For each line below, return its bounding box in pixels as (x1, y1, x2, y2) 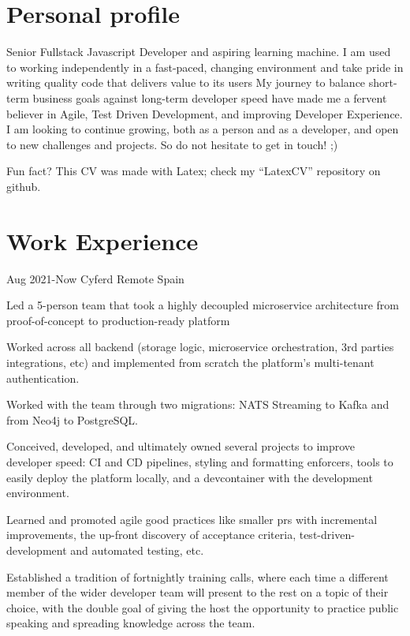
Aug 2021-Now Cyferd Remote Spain (6, 270, 184, 286)
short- (368, 74, 397, 91)
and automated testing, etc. (70, 541, 204, 558)
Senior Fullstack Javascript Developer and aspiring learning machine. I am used (6, 43, 391, 60)
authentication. (6, 369, 80, 386)
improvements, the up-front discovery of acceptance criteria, (6, 526, 296, 543)
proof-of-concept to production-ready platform (6, 312, 230, 328)
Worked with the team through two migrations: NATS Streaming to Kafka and (6, 396, 389, 413)
